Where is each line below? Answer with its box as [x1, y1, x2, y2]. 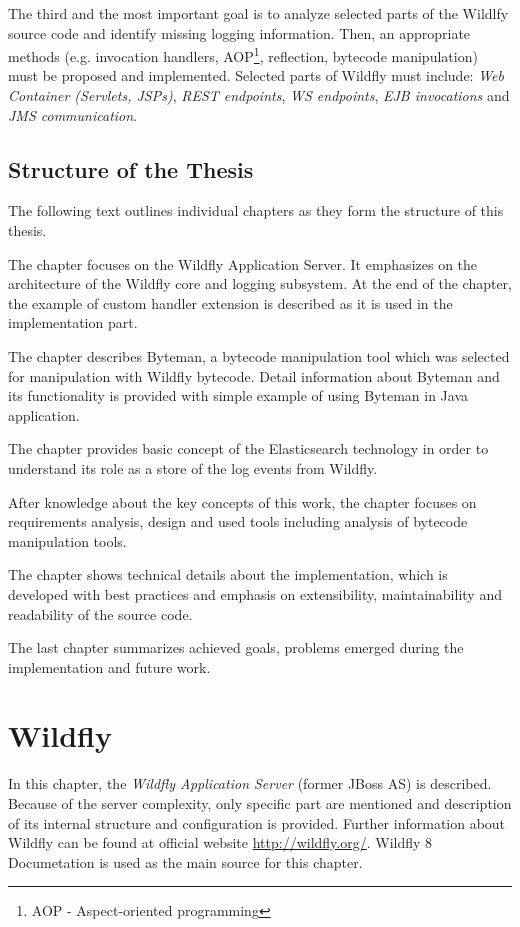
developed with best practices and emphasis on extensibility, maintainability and [8, 583, 502, 604]
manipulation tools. [8, 530, 127, 551]
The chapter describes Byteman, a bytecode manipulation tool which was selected [8, 345, 510, 366]
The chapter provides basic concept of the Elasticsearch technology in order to [8, 438, 489, 459]
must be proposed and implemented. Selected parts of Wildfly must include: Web [8, 65, 504, 86]
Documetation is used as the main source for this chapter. [8, 851, 363, 872]
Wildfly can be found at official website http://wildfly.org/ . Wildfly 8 [8, 832, 433, 853]
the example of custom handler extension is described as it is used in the [8, 292, 453, 313]
